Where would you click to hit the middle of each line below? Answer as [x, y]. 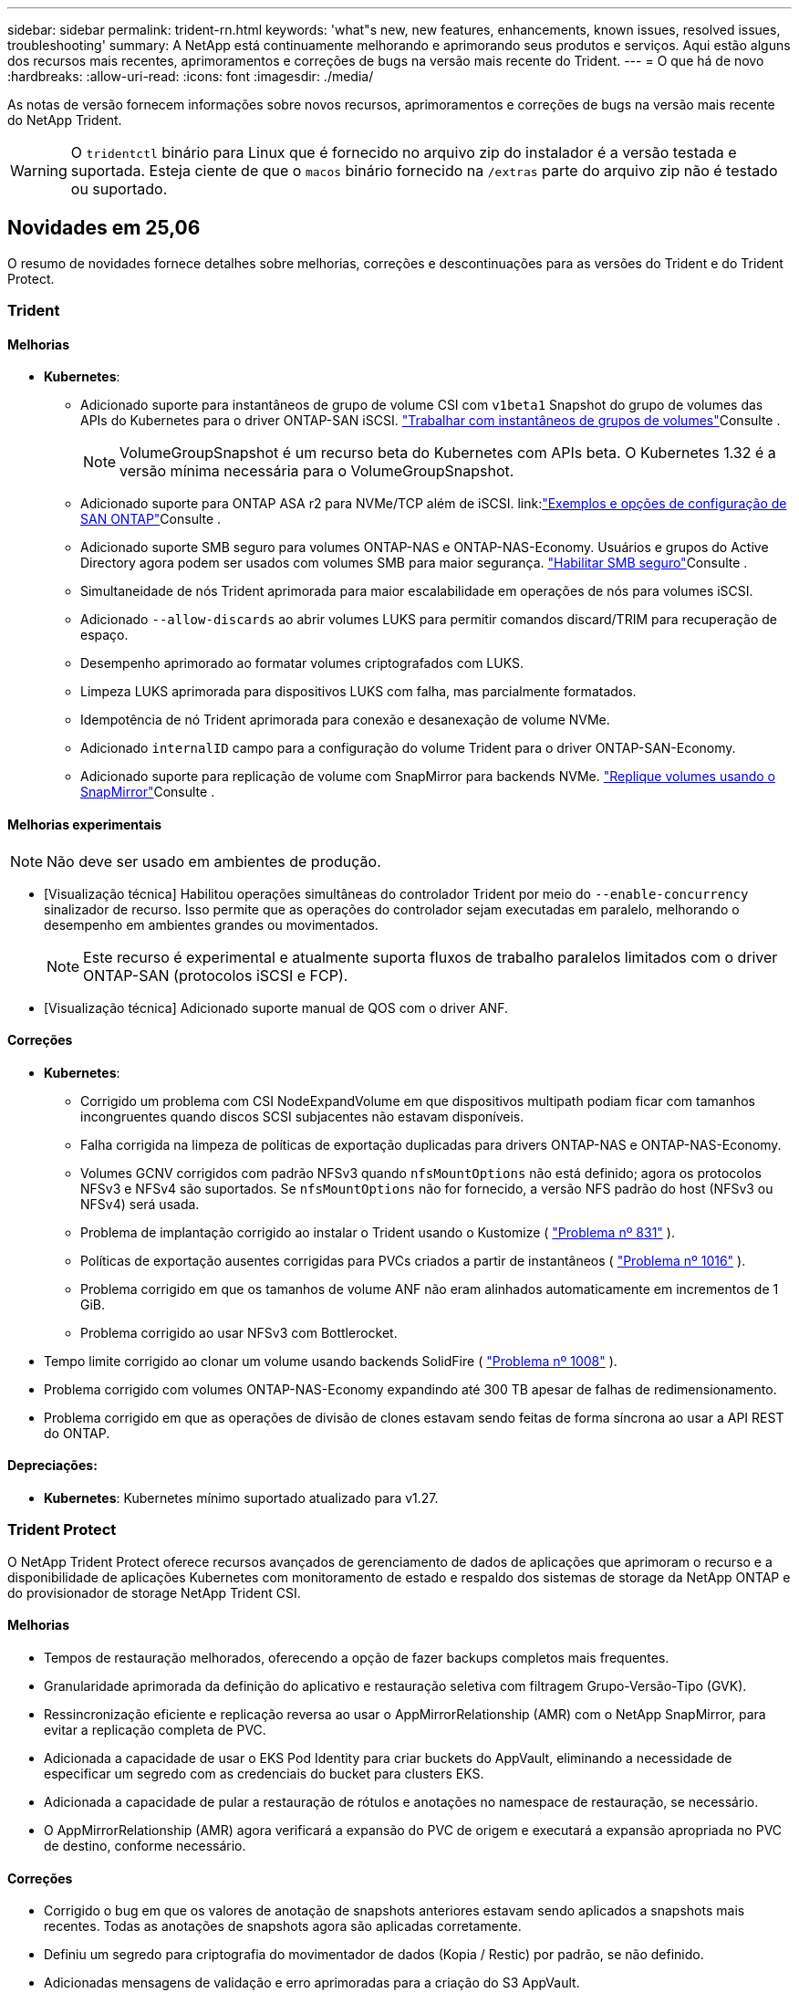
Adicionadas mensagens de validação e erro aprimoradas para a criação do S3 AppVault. [312, 1983]
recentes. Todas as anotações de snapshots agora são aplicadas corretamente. [283, 1926]
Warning [39, 171]
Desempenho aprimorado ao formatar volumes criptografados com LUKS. [302, 663]
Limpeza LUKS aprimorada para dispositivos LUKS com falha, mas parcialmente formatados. [358, 692]
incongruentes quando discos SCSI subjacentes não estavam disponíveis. [302, 1116]
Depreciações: [52, 1466]
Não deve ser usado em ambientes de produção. [214, 861]
